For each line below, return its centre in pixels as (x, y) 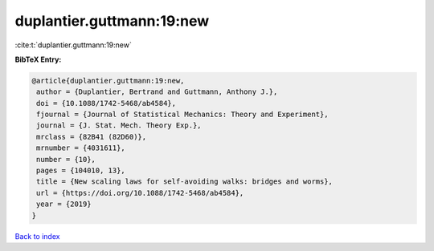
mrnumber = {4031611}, (81, 148)
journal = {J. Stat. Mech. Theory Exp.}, (119, 125)
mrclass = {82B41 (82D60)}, (92, 137)
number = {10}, (66, 159)
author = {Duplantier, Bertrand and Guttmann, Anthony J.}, (157, 92)
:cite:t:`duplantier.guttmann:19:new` (73, 45)
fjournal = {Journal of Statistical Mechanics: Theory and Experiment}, (182, 115)
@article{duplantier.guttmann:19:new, (108, 81)
